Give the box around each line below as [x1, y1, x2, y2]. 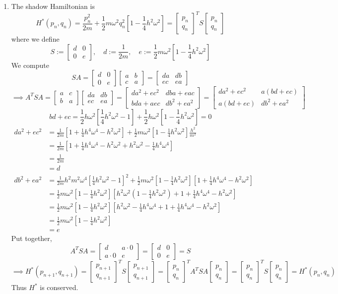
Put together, [11, 233, 52, 243]
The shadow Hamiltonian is [11, 1, 95, 11]
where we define [11, 34, 60, 44]
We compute [11, 59, 50, 70]
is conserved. [40, 282, 78, 293]
